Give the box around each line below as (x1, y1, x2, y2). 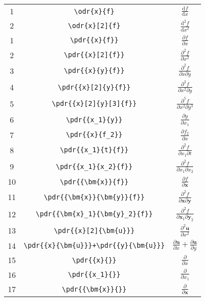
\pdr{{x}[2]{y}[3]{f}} (52, 100, 137, 108)
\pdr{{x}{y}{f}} (64, 67, 125, 75)
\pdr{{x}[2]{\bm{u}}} (54, 226, 135, 234)
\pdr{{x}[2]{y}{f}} (58, 83, 131, 91)
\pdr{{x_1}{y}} (66, 115, 123, 124)
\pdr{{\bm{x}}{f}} (60, 177, 129, 186)
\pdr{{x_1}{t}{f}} (60, 146, 129, 154)
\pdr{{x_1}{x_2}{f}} (56, 162, 133, 170)
